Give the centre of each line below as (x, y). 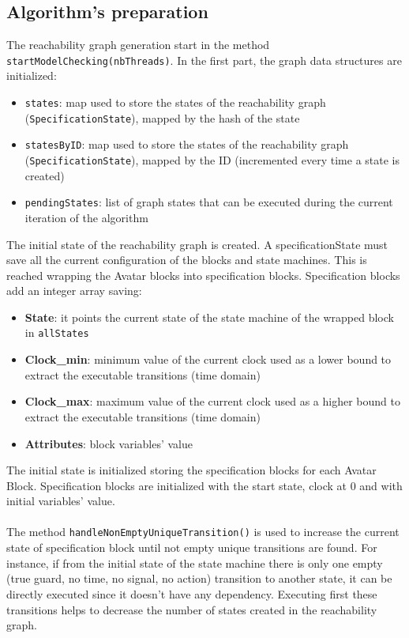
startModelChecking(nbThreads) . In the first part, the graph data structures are (204, 60)
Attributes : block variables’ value (109, 443)
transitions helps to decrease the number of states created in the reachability (192, 609)
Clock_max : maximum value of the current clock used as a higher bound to (212, 401)
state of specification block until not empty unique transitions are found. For (192, 547)
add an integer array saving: (74, 291)
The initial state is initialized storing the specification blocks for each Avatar (191, 470)
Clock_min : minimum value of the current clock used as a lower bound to (208, 359)
